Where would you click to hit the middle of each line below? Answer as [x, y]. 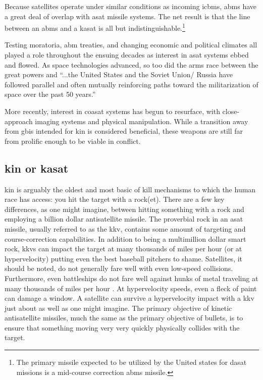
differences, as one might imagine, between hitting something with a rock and [124, 209]
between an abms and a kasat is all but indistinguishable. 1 [95, 27]
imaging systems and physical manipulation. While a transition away [142, 121]
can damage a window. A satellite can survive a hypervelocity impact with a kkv [129, 298]
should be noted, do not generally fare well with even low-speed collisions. [119, 268]
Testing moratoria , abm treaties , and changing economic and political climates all [131, 45]
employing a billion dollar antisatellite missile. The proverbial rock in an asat [124, 219]
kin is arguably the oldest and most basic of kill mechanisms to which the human [130, 189]
